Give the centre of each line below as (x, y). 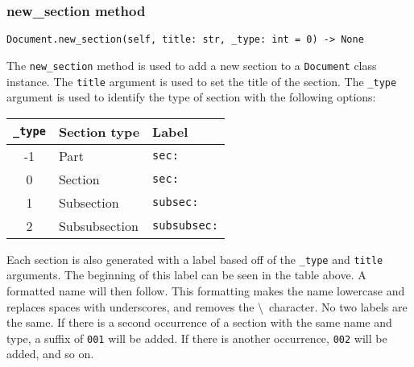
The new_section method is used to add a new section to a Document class (192, 65)
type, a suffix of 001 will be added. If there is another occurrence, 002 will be (197, 338)
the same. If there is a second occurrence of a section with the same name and (199, 322)
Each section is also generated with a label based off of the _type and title (195, 259)
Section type (99, 131)
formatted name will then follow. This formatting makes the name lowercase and (206, 291)
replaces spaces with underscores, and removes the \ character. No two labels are (207, 306)
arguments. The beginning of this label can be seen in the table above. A (186, 275)
